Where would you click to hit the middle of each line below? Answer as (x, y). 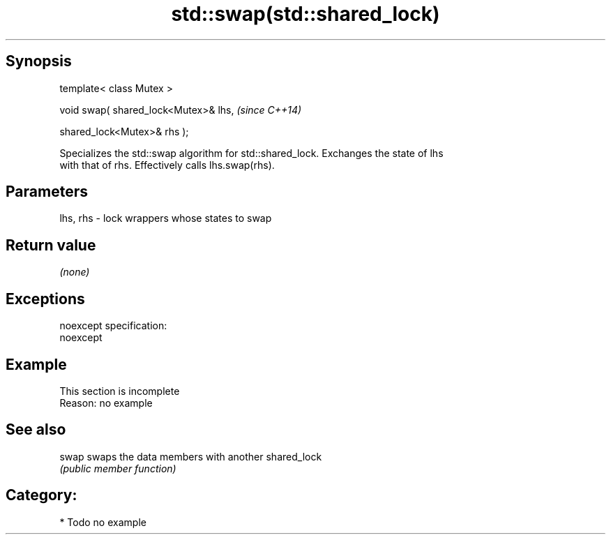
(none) (75, 272)
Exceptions (45, 299)
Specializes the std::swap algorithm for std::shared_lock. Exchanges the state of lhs (251, 153)
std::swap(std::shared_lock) (305, 14)
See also (36, 430)
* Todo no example (103, 522)
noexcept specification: (113, 326)
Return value (51, 245)
